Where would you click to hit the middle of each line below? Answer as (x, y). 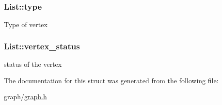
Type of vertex (26, 24)
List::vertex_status (42, 46)
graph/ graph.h (25, 97)
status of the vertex (33, 64)
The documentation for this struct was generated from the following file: (111, 80)
